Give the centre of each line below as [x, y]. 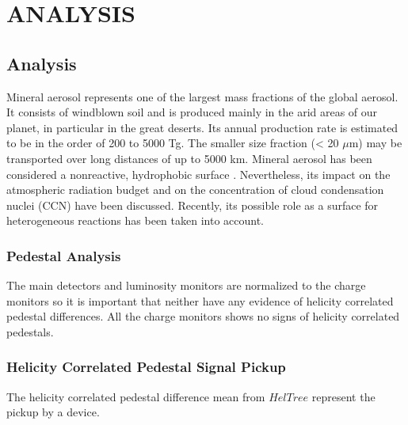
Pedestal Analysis [64, 255]
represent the [343, 396]
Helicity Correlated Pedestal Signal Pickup [146, 367]
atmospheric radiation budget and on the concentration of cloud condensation [195, 190]
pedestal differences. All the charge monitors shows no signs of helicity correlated [203, 316]
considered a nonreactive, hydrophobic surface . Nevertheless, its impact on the [198, 174]
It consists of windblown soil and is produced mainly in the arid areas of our [192, 112]
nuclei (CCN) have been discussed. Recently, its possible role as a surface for [193, 205]
